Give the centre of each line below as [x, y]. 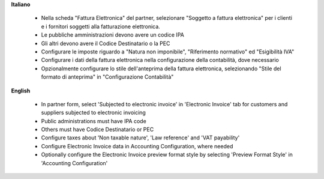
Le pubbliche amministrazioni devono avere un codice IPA [112, 35]
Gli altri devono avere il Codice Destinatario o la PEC [106, 43]
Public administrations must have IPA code [94, 121]
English [21, 91]
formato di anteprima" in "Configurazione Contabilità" [107, 77]
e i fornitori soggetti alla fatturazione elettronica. [100, 26]
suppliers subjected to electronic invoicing [94, 113]
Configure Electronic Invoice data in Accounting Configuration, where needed [137, 146]
